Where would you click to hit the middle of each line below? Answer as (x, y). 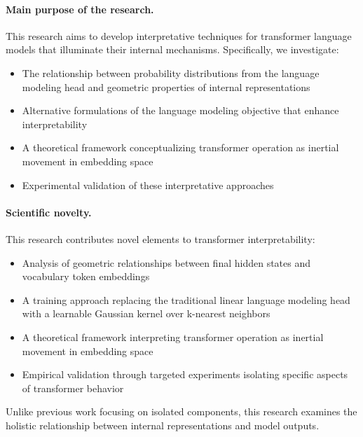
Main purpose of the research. (80, 9)
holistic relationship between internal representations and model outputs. (163, 425)
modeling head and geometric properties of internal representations (166, 86)
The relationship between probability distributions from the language (171, 72)
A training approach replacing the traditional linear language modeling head (186, 299)
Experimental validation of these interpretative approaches (148, 185)
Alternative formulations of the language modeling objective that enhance (180, 110)
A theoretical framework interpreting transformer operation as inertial (173, 337)
